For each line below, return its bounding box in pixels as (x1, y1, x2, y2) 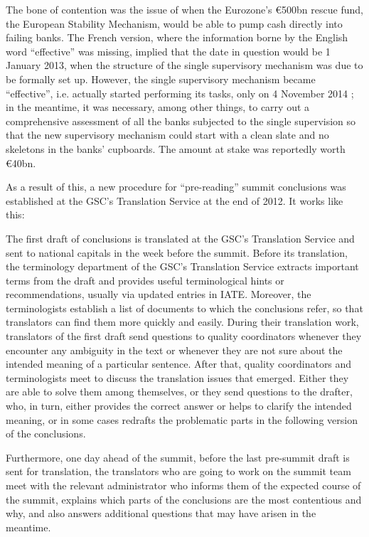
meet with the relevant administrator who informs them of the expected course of (6, 478, 361, 492)
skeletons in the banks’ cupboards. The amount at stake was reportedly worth (6, 141, 346, 156)
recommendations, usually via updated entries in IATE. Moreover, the (6, 287, 311, 302)
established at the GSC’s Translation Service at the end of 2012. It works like (6, 193, 343, 208)
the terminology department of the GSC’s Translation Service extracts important (6, 259, 359, 274)
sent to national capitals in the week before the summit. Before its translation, (6, 245, 348, 260)
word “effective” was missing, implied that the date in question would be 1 (6, 43, 331, 58)
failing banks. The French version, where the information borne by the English (6, 30, 348, 45)
